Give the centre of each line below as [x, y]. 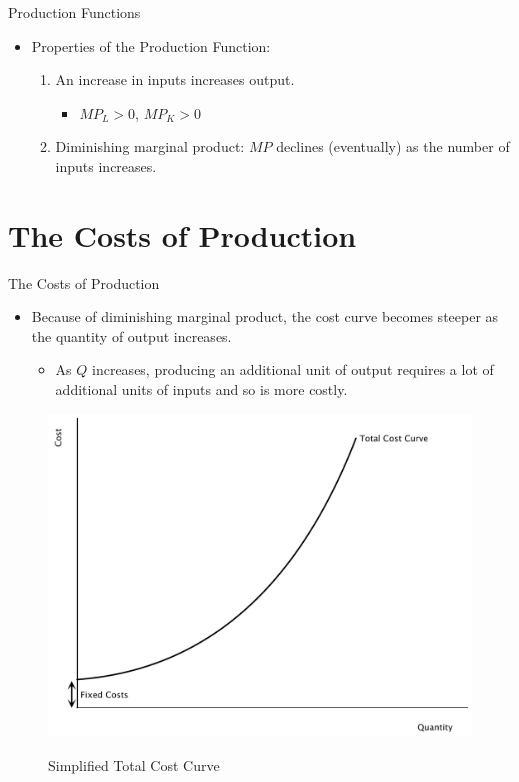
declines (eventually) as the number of [393, 146]
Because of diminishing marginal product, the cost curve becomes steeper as [265, 316]
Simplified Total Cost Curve [134, 765]
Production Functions [74, 12]
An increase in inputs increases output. [175, 79]
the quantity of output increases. [131, 335]
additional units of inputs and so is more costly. [201, 389]
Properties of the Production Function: [151, 45]
